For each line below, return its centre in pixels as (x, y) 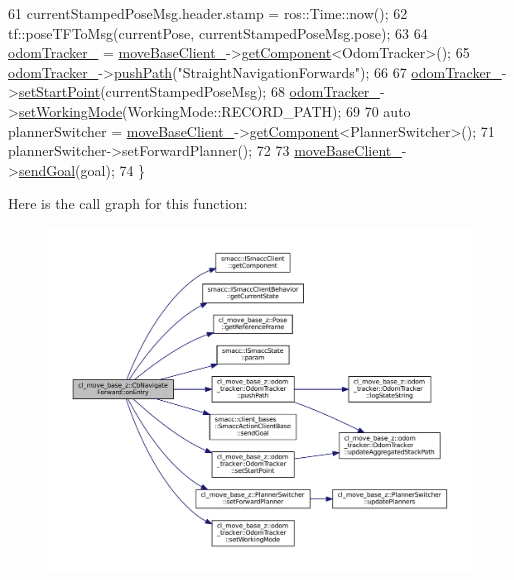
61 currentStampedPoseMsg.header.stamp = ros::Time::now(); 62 (208, 13)
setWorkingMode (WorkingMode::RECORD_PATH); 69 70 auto (214, 110)
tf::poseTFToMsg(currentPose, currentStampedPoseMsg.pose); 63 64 (218, 32)
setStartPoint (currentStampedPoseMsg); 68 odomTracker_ (199, 91)
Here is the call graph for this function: (128, 203)
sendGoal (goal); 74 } (82, 169)
